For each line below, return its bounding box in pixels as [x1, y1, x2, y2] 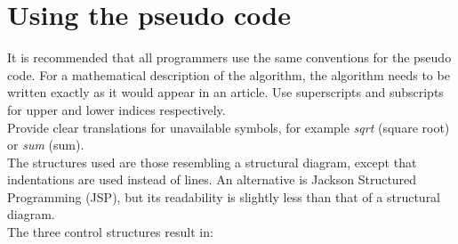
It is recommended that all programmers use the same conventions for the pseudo [7, 48, 452, 67]
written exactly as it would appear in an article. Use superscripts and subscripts [7, 83, 444, 102]
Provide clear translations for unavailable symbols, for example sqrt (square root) [7, 118, 450, 136]
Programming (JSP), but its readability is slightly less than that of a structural [7, 187, 441, 206]
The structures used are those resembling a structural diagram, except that [7, 152, 417, 171]
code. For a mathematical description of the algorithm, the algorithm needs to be [7, 65, 450, 84]
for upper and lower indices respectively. [7, 100, 226, 118]
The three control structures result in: [7, 223, 213, 241]
